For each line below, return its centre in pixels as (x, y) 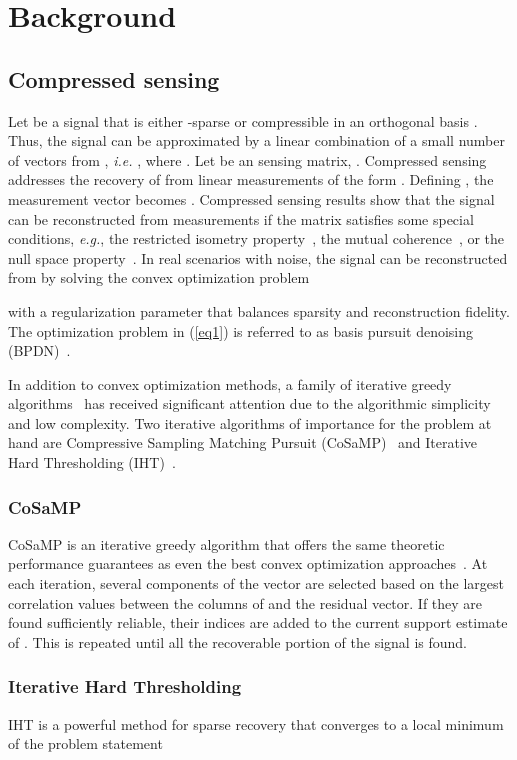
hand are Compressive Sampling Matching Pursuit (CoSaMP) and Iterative (243, 442)
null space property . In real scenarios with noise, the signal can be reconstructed (258, 257)
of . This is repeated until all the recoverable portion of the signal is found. (237, 641)
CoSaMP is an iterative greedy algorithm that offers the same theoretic (226, 543)
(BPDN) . (39, 350)
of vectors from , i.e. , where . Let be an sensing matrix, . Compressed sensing (247, 159)
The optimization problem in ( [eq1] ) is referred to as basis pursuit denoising (241, 330)
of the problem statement (85, 743)
